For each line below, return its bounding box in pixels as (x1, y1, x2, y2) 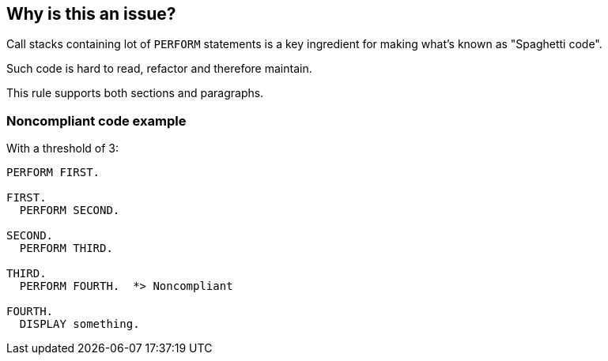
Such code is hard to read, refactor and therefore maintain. (6, 62, 312, 76)
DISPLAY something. (19, 318, 140, 331)
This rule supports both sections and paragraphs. (6, 86, 264, 100)
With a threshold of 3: (6, 141, 119, 156)
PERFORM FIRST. (6, 166, 100, 179)
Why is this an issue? (6, 4, 176, 24)
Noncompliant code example (6, 112, 187, 129)
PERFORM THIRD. (19, 242, 113, 255)
